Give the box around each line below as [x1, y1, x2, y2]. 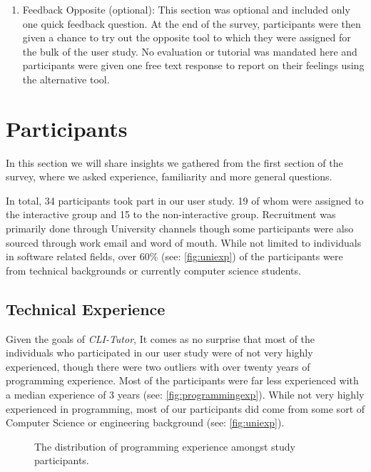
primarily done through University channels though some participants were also [6, 221, 354, 236]
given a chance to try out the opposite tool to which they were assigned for [22, 30, 351, 45]
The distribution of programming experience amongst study [34, 438, 295, 453]
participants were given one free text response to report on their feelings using [22, 58, 365, 73]
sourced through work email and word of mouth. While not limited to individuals [6, 235, 362, 250]
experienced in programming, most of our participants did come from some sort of [6, 401, 365, 416]
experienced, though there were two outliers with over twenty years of [6, 359, 310, 374]
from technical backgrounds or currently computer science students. [6, 262, 301, 277]
